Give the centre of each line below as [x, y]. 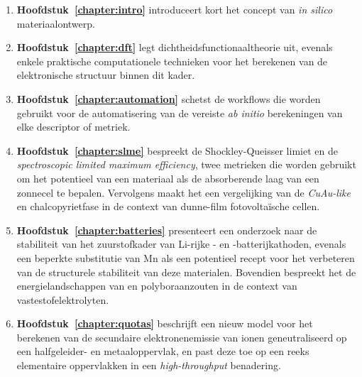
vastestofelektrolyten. [63, 299]
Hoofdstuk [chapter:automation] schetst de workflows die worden [169, 98]
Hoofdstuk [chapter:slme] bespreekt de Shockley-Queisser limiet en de [177, 150]
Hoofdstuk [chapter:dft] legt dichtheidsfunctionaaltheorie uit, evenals [175, 47]
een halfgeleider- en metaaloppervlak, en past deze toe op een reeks [163, 351]
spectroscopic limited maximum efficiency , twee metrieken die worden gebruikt [186, 164]
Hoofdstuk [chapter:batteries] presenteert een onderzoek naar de [167, 230]
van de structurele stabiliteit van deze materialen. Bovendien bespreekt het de [186, 272]
